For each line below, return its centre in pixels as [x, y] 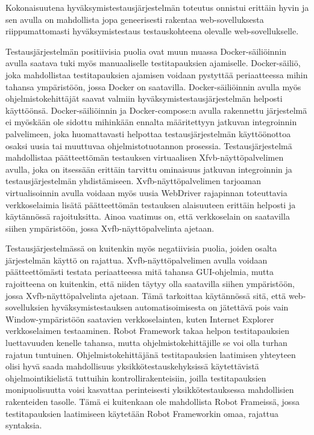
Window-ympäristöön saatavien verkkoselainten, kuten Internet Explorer [140, 319]
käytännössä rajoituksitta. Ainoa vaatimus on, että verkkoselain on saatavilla [148, 216]
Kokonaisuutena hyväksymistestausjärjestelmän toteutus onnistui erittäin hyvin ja [157, 7]
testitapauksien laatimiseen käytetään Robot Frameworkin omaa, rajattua [142, 413]
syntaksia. [24, 425]
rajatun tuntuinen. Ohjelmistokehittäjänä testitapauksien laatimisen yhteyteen [151, 354]
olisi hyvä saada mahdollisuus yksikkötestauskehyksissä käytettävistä [132, 366]
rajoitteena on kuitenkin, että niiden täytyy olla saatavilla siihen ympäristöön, [150, 284]
